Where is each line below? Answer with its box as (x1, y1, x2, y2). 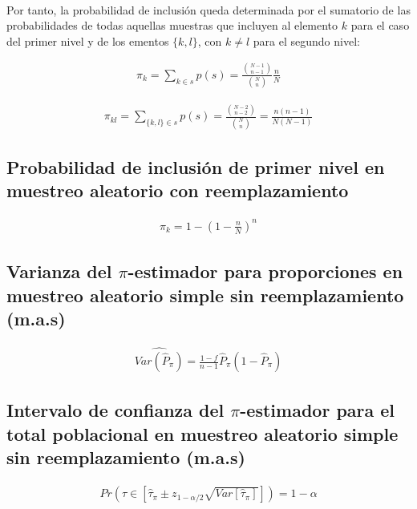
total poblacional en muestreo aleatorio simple (6, 421, 399, 446)
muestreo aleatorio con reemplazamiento (6, 178, 349, 203)
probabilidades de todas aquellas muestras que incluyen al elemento (6, 17, 338, 34)
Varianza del (6, 259, 112, 284)
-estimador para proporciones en (128, 259, 403, 284)
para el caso (350, 17, 410, 34)
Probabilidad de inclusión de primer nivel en (6, 155, 385, 180)
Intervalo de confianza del (6, 398, 225, 422)
